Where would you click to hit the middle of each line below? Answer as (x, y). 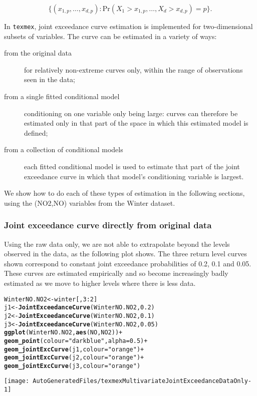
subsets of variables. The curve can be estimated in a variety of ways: (110, 36)
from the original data (38, 53)
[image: (17, 381)
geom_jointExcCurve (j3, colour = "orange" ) (72, 366)
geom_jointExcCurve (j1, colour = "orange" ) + (74, 349)
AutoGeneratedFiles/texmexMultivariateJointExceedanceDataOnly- (142, 381)
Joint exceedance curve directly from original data (108, 225)
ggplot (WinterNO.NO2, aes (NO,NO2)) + (63, 333)
